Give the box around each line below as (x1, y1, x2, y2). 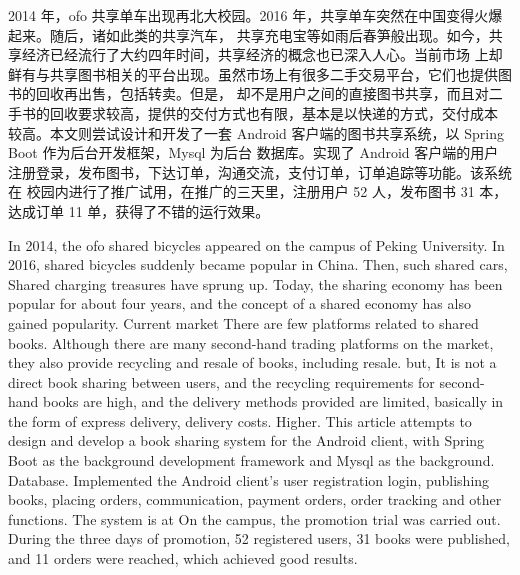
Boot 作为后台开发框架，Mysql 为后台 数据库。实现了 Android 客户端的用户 (8, 142, 499, 163)
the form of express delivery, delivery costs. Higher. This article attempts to (8, 410, 472, 431)
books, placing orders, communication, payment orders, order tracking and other (8, 489, 502, 510)
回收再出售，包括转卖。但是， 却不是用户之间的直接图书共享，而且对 (35, 83, 489, 104)
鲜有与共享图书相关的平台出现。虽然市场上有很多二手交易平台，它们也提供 (8, 63, 498, 84)
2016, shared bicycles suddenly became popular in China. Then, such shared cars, (8, 254, 508, 275)
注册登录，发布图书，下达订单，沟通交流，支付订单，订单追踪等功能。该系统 (8, 161, 512, 182)
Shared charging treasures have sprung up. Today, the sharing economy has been (8, 273, 503, 294)
